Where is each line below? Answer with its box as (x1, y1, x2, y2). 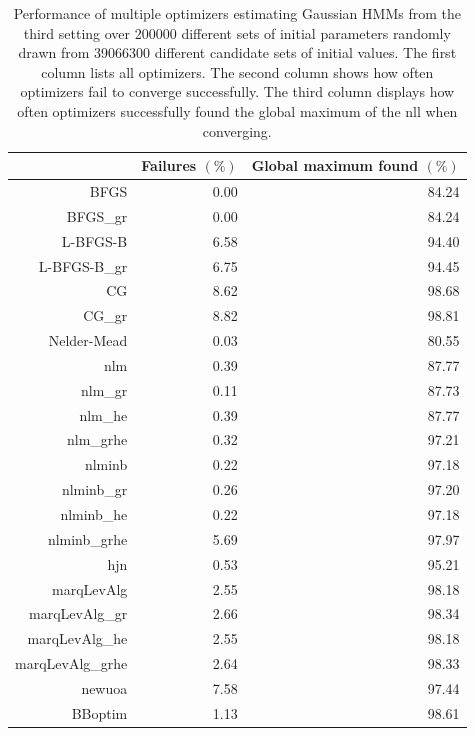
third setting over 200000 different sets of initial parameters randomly (23, 22, 451, 43)
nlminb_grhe (47, 528, 128, 549)
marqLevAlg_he (27, 628, 128, 649)
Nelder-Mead (48, 330, 128, 351)
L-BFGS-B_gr (38, 255, 128, 276)
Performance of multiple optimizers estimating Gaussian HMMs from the (13, 3, 461, 23)
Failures (141, 155, 197, 176)
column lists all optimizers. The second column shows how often (41, 61, 434, 82)
